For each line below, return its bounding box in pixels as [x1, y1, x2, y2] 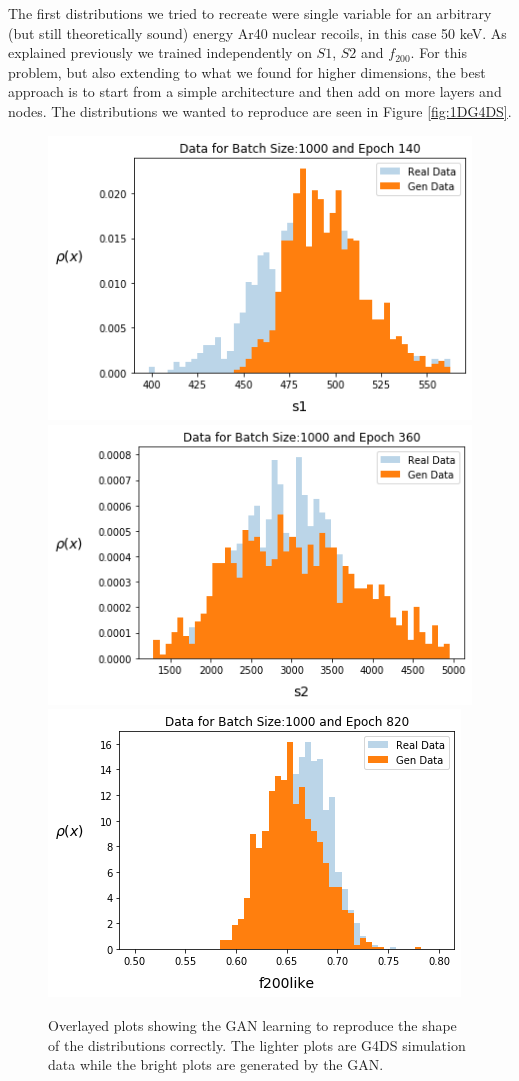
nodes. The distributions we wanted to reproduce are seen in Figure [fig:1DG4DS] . [8, 100, 512, 121]
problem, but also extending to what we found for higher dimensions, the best [8, 61, 486, 82]
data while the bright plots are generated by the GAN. [48, 1054, 384, 1075]
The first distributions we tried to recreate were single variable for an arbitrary [8, 3, 492, 23]
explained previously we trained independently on [8, 42, 312, 63]
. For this [410, 42, 467, 63]
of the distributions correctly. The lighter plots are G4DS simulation [48, 1034, 466, 1055]
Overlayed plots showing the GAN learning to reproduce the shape [48, 1015, 457, 1036]
